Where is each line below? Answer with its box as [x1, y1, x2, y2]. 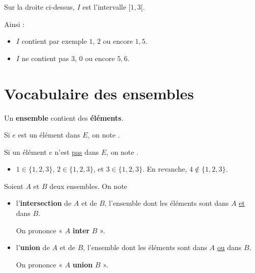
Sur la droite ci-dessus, [4, 2, 75, 12]
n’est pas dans [54, 146, 99, 157]
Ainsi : [4, 18, 25, 29]
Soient [4, 180, 23, 191]
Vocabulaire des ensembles [4, 83, 194, 103]
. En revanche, [142, 163, 187, 174]
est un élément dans [18, 129, 80, 140]
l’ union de [16, 242, 50, 253]
